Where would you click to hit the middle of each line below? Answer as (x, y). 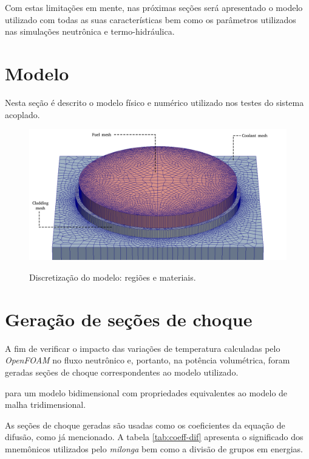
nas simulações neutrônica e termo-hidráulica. (90, 31)
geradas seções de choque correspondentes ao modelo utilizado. (122, 372)
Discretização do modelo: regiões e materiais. (113, 277)
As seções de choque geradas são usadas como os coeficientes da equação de (145, 425)
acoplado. (22, 114)
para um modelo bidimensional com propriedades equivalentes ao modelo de (146, 392)
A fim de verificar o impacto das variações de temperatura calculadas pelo (143, 348)
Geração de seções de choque (129, 319)
